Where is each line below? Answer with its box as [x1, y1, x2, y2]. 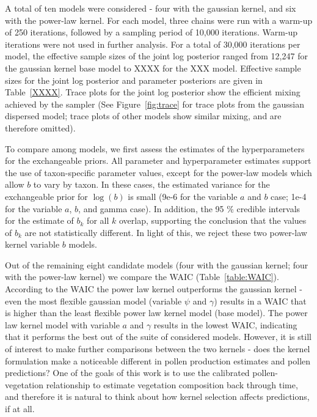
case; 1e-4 [271, 190, 307, 202]
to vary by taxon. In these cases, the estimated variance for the [33, 178, 270, 191]
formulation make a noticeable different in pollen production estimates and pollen [5, 354, 311, 367]
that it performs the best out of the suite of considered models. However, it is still [5, 330, 312, 343]
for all [87, 214, 109, 227]
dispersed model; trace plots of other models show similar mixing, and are [5, 109, 282, 122]
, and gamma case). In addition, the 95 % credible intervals [78, 202, 301, 215]
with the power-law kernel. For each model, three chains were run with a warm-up [5, 13, 313, 26]
